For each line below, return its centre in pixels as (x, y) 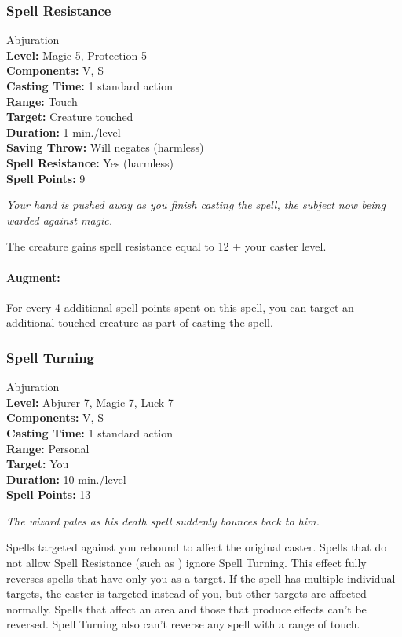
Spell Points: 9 (46, 178)
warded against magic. (60, 220)
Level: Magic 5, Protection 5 (77, 55)
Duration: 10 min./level (66, 479)
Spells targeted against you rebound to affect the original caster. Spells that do (197, 547)
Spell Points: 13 (49, 494)
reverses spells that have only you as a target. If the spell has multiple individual (201, 578)
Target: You (38, 464)
